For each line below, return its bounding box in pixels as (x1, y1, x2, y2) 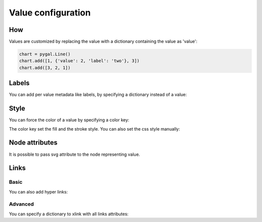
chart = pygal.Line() (19, 51, 71, 57)
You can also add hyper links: (9, 189, 68, 194)
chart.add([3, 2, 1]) (19, 65, 71, 70)
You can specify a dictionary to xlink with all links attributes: (9, 211, 129, 217)
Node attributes (9, 138, 58, 147)
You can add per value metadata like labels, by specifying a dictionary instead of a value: (9, 92, 187, 98)
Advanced (9, 201, 34, 207)
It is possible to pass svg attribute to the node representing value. (9, 151, 140, 157)
